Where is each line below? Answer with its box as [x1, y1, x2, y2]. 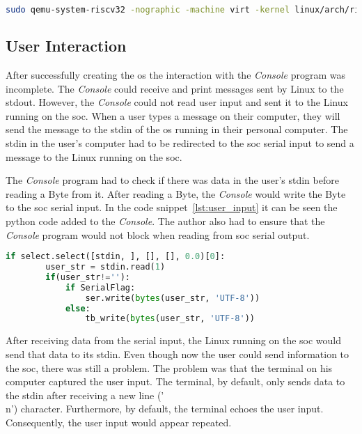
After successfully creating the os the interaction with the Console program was [6, 68, 345, 82]
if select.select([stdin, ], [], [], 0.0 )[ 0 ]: [6, 251, 226, 262]
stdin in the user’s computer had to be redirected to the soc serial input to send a [6, 136, 354, 150]
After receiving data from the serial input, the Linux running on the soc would [6, 333, 342, 348]
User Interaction [6, 35, 127, 56]
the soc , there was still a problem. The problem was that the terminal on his [6, 360, 333, 375]
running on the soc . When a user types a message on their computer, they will [6, 108, 340, 123]
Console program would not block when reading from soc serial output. [6, 227, 310, 242]
